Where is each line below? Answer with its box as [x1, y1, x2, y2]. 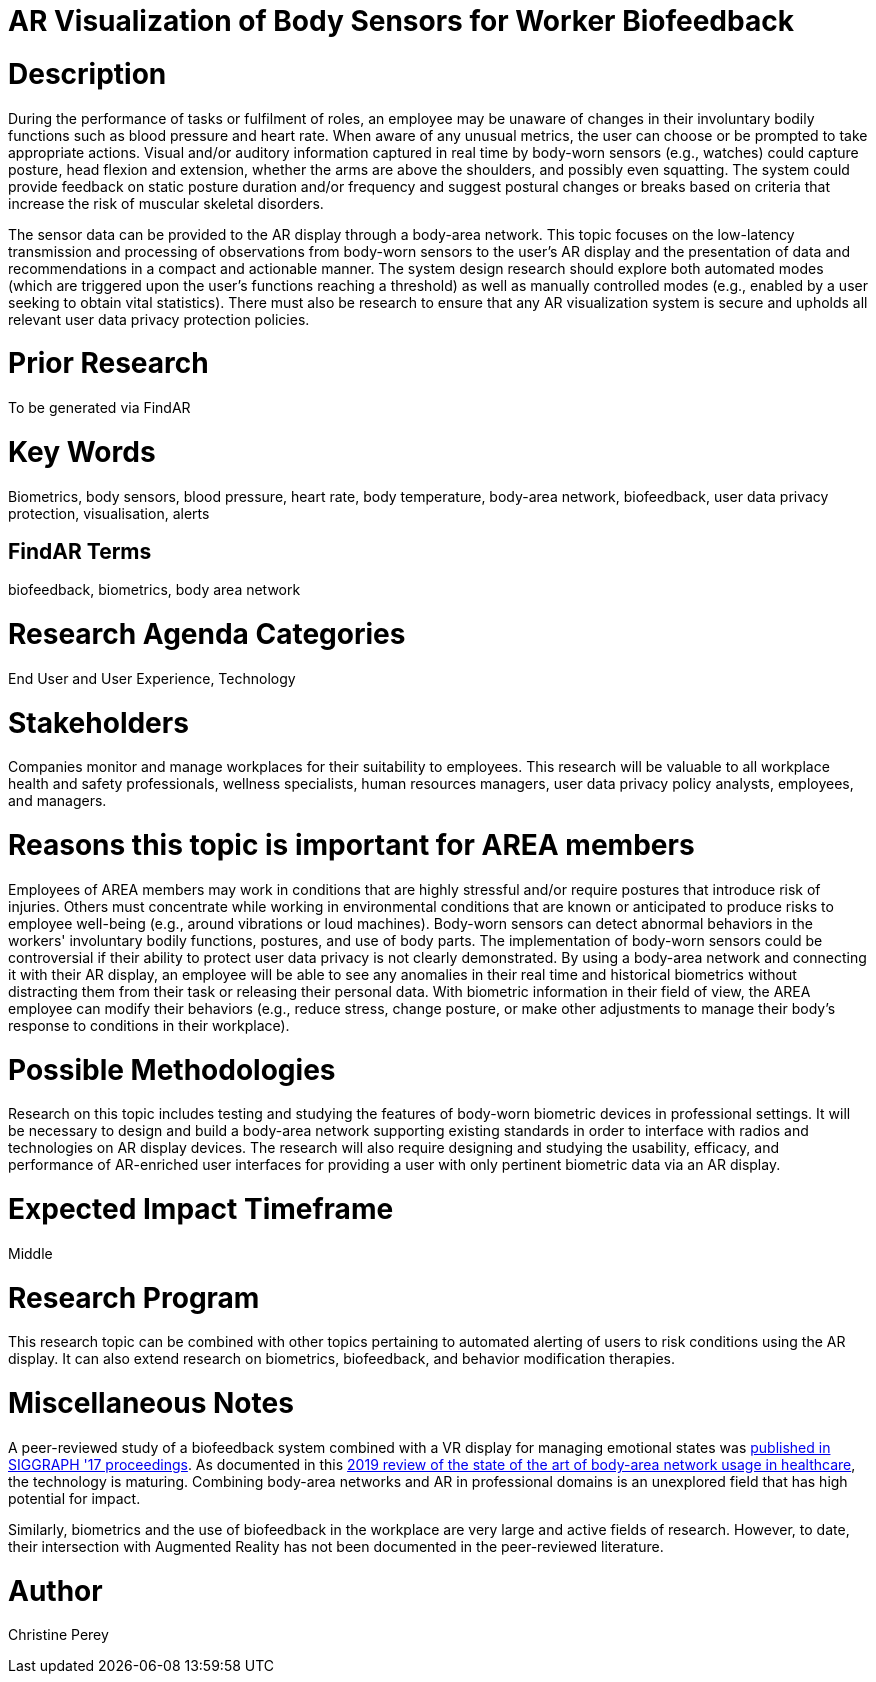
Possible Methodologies [8, 1052, 336, 1087]
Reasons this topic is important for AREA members [8, 828, 695, 863]
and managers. [8, 792, 107, 810]
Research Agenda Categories [8, 617, 406, 652]
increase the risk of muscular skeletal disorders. [8, 194, 324, 212]
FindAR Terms [8, 538, 152, 564]
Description [8, 56, 167, 91]
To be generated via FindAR [8, 399, 191, 416]
